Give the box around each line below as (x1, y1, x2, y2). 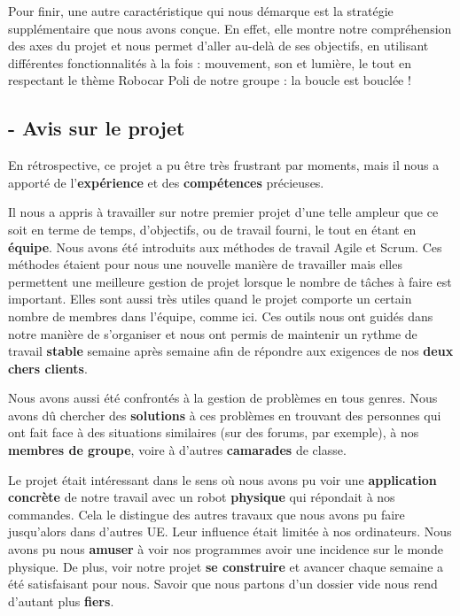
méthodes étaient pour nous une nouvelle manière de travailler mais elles (8, 255, 402, 273)
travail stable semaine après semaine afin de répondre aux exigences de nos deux (8, 342, 454, 360)
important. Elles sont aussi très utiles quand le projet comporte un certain (8, 289, 412, 308)
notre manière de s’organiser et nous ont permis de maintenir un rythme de (8, 324, 417, 343)
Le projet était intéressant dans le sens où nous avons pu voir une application (8, 470, 437, 489)
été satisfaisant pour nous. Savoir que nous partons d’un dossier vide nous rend (8, 574, 438, 593)
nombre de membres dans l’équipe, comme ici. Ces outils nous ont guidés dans (8, 306, 433, 325)
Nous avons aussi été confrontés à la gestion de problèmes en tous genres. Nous (8, 389, 438, 407)
